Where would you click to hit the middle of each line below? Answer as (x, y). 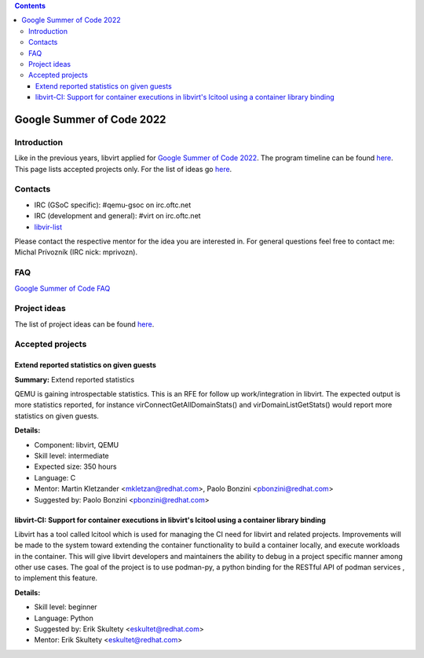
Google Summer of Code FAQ (62, 288)
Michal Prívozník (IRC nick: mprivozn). (76, 252)
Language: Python (64, 618)
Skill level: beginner (66, 607)
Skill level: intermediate (71, 455)
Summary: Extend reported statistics (75, 379)
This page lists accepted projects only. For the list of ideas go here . (123, 169)
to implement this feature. (56, 578)
